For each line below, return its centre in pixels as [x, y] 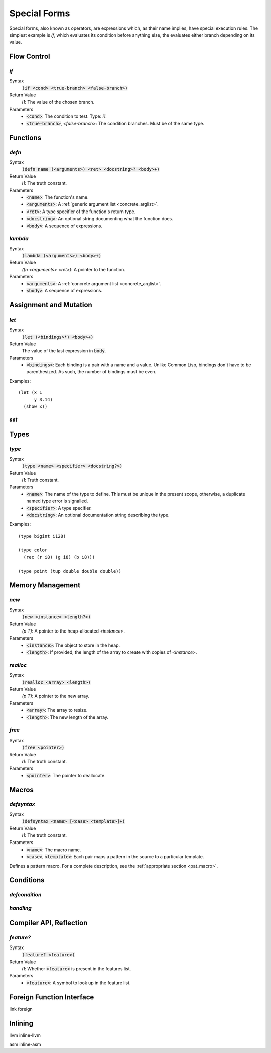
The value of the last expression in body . [64, 351]
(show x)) [35, 407]
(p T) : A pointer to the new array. [56, 696]
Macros [21, 789]
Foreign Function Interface [52, 997]
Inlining [21, 1023]
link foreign [21, 1009]
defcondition [25, 895]
